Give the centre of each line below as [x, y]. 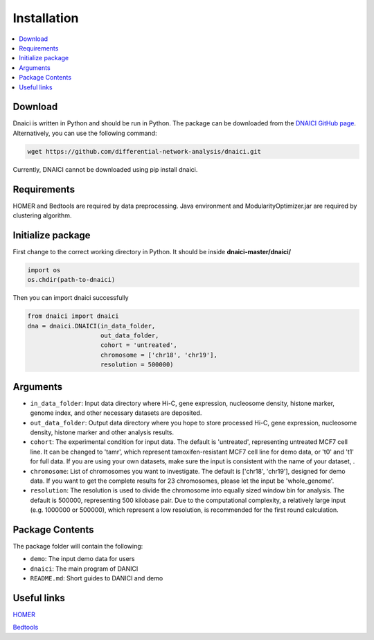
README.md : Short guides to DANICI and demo [97, 578]
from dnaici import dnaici [73, 316]
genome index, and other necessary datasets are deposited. [116, 413]
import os [44, 270]
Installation [46, 18]
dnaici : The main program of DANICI [84, 569]
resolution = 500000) [137, 365]
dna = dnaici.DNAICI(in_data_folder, [91, 326]
